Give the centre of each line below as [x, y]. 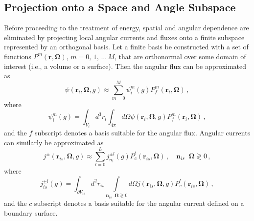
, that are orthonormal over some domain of [180, 56]
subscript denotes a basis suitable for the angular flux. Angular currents [142, 132]
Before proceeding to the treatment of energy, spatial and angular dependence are [127, 28]
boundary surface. [31, 212]
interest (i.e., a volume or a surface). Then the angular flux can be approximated [125, 66]
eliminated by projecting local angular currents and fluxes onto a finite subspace [124, 37]
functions [18, 56]
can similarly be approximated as [54, 142]
